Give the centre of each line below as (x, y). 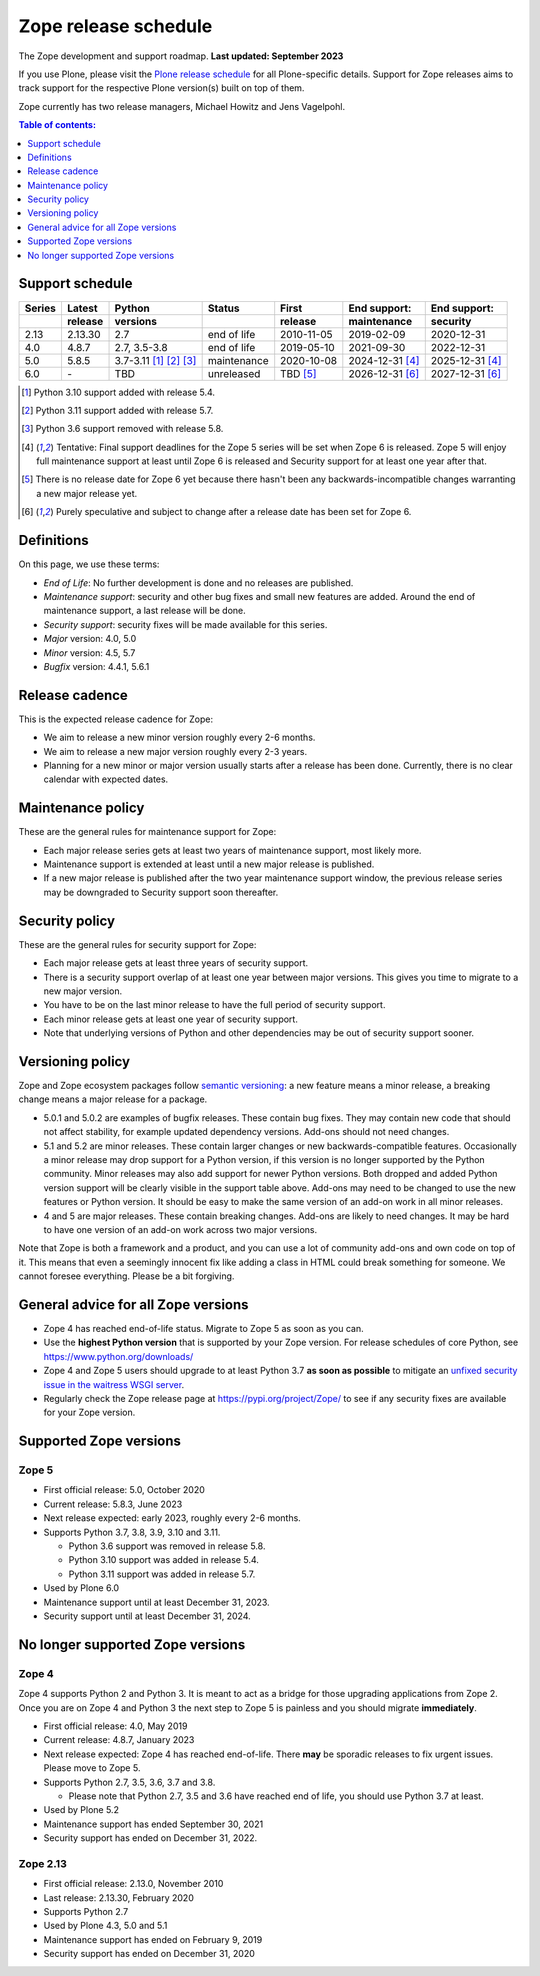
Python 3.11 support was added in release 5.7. (162, 1574)
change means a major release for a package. (113, 1099)
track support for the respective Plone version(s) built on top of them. (161, 88)
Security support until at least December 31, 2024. (147, 1616)
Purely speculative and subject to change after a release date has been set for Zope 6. (233, 512)
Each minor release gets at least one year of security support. (171, 1019)
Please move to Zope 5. (92, 1768)
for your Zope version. (89, 1412)
